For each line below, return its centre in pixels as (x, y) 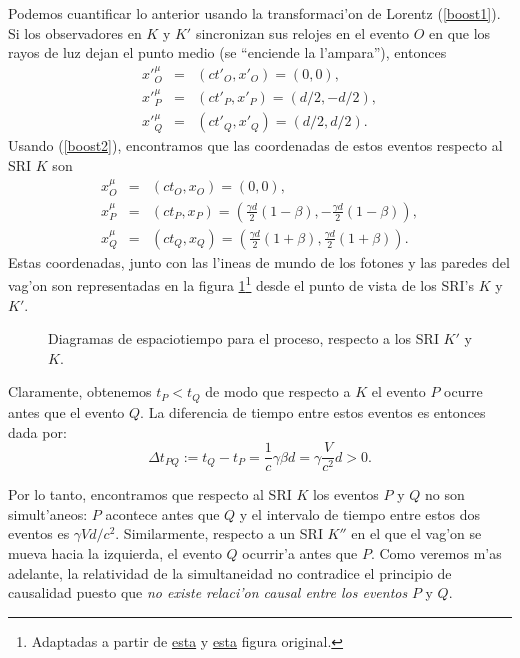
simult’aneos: (48, 513)
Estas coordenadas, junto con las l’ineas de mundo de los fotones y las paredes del (259, 261)
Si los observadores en (75, 32)
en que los (459, 32)
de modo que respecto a (278, 391)
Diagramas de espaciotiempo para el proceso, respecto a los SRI (243, 338)
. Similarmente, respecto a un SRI (219, 533)
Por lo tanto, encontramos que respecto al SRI (150, 494)
